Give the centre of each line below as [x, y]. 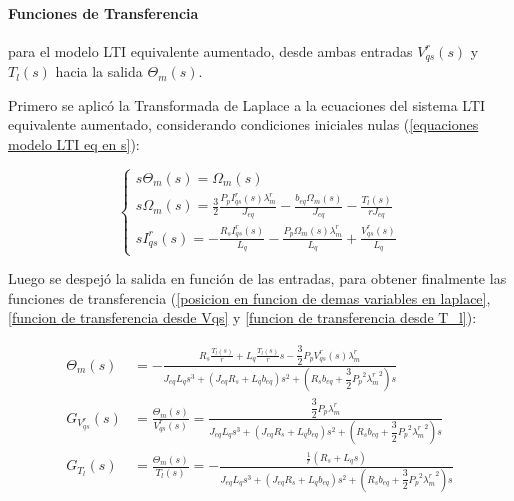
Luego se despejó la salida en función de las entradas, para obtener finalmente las [257, 278]
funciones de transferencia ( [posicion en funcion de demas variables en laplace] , [249, 297]
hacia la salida [99, 71]
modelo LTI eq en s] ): [74, 144]
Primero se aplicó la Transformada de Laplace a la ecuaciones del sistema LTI [247, 104]
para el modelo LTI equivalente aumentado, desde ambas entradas [210, 50]
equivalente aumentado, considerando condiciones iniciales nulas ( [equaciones [243, 124]
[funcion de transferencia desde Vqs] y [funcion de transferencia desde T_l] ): [242, 317]
